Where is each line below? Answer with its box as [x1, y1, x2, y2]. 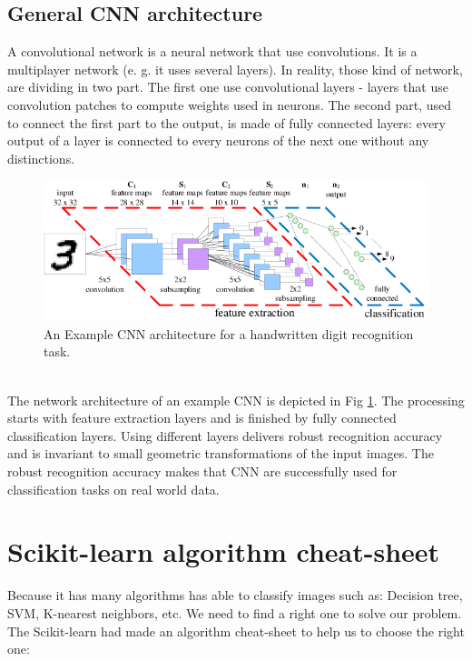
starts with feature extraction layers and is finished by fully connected [7, 408, 397, 427]
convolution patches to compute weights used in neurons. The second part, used [7, 95, 451, 114]
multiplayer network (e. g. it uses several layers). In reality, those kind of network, [7, 59, 463, 78]
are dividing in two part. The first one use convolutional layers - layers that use [7, 77, 448, 96]
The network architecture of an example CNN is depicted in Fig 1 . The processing [7, 390, 465, 409]
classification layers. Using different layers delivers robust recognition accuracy [7, 426, 443, 445]
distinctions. [7, 148, 75, 167]
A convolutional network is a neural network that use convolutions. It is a [7, 42, 418, 61]
